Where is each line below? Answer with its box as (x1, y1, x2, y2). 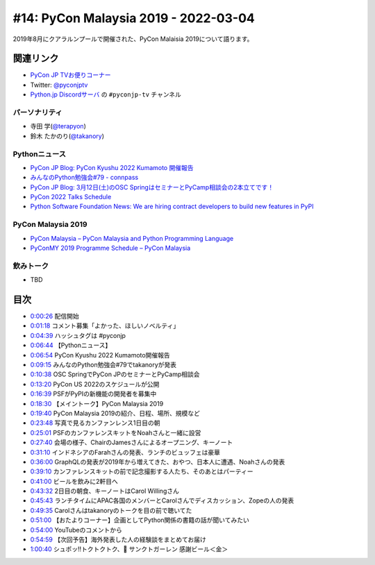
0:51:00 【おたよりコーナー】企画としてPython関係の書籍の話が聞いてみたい (30, 516, 249, 524)
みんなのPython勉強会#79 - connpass (30, 174, 139, 182)
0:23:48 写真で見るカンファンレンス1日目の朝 (30, 419, 160, 427)
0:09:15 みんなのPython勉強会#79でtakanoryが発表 (30, 361, 177, 369)
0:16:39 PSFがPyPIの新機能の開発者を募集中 (30, 389, 157, 398)
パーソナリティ (12, 108, 62, 117)
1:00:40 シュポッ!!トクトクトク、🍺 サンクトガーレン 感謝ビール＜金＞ (30, 545, 228, 553)
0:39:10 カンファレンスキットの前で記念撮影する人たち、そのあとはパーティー (30, 467, 253, 475)
